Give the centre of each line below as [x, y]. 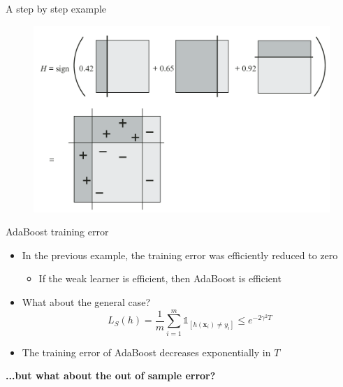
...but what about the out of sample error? [111, 375]
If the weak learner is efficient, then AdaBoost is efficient [160, 278]
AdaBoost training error [57, 232]
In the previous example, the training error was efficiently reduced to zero [180, 255]
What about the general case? [86, 302]
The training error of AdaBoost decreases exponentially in [146, 352]
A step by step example [56, 8]
